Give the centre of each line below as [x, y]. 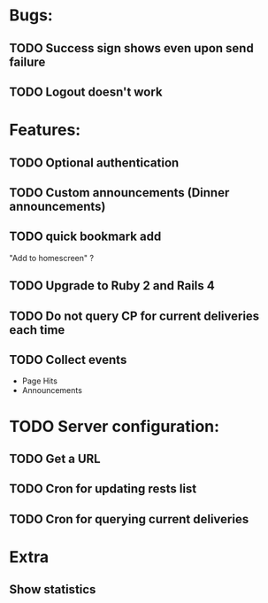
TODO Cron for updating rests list [103, 489]
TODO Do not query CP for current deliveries [134, 316]
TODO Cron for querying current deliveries [129, 519]
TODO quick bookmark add [85, 237]
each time [37, 330]
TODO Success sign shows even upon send [131, 48]
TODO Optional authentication [94, 162]
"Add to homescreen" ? [52, 258]
